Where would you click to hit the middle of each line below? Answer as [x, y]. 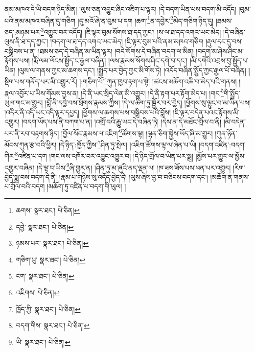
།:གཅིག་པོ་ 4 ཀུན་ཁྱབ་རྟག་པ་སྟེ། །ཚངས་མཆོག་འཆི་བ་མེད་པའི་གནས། [158, 81]
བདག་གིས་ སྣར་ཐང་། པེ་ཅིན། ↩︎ [53, 325]
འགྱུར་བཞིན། [20, 167]
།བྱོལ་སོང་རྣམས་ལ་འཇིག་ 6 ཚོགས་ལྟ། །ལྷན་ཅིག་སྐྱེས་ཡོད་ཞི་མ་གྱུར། [137, 132]
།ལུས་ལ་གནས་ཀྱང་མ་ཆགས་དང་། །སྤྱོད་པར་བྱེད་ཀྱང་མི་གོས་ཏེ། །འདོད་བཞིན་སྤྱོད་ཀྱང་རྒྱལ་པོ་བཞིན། [132, 70]
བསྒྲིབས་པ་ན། [20, 51]
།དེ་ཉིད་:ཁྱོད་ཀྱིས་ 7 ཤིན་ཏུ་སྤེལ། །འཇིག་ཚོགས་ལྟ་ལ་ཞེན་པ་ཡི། [127, 144]
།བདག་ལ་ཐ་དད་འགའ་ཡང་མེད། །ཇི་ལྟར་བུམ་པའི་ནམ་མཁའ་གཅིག [127, 41]
